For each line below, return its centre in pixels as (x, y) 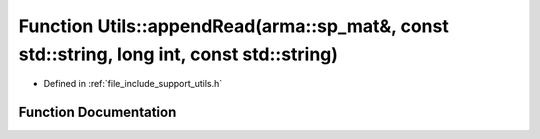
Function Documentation (97, 112)
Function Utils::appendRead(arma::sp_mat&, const (233, 26)
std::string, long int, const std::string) (178, 54)
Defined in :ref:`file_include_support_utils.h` (133, 84)
